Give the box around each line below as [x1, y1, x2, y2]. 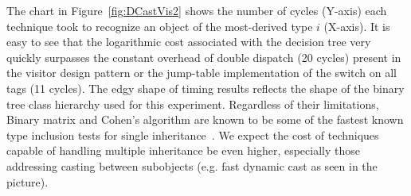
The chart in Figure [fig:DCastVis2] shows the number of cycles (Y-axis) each [6, 2, 387, 18]
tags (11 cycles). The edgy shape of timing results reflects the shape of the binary [6, 79, 405, 96]
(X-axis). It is [323, 17, 390, 34]
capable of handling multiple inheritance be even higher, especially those [6, 142, 360, 159]
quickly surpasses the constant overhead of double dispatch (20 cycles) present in [6, 48, 401, 65]
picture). [6, 173, 49, 190]
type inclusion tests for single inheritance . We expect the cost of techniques [6, 126, 379, 143]
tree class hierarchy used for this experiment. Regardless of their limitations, [6, 95, 379, 112]
